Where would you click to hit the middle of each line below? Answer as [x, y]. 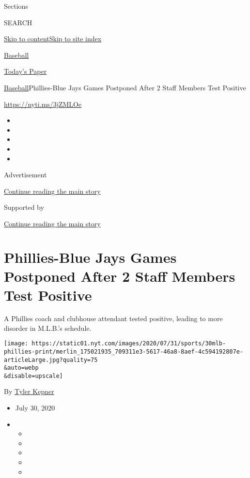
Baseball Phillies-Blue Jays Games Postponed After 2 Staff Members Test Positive [125, 87]
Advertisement [25, 175]
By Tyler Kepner [29, 391]
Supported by [24, 207]
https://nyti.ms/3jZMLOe [43, 104]
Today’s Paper [25, 71]
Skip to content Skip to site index [53, 39]
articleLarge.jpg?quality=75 [51, 360]
